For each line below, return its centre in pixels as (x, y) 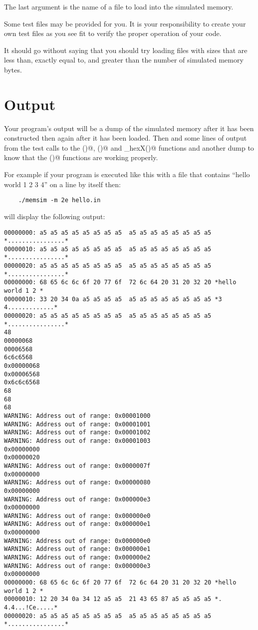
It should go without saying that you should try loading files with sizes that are (126, 50)
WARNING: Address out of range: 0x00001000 (77, 416)
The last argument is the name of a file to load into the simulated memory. (119, 7)
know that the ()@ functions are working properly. (81, 157)
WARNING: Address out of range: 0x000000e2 (77, 558)
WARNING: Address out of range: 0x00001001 (77, 424)
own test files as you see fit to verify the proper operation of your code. (113, 33)
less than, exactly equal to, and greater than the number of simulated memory (124, 60)
